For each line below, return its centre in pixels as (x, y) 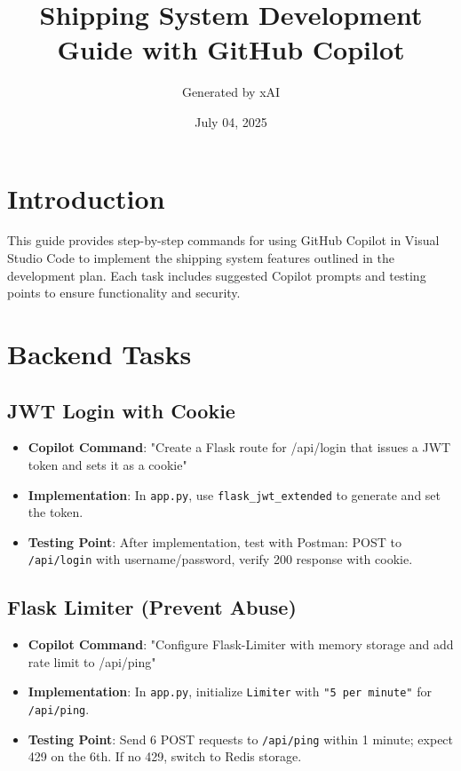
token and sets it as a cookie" (107, 464)
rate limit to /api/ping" (92, 661)
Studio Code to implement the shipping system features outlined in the (201, 258)
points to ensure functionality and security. (124, 293)
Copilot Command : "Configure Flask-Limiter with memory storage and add (241, 644)
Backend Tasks (99, 354)
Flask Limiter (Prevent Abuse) (152, 607)
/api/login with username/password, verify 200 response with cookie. (220, 559)
